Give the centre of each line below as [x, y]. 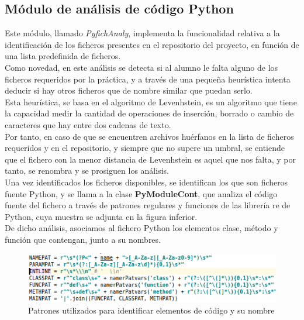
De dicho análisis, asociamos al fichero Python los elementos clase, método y [141, 228]
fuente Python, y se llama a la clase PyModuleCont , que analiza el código [141, 193]
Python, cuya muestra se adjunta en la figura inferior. [101, 216]
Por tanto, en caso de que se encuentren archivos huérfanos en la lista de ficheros [149, 136]
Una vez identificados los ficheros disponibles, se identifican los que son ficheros [146, 182]
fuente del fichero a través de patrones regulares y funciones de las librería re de [148, 205]
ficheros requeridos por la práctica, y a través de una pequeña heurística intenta [148, 79]
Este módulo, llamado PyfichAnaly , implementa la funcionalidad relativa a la [142, 33]
